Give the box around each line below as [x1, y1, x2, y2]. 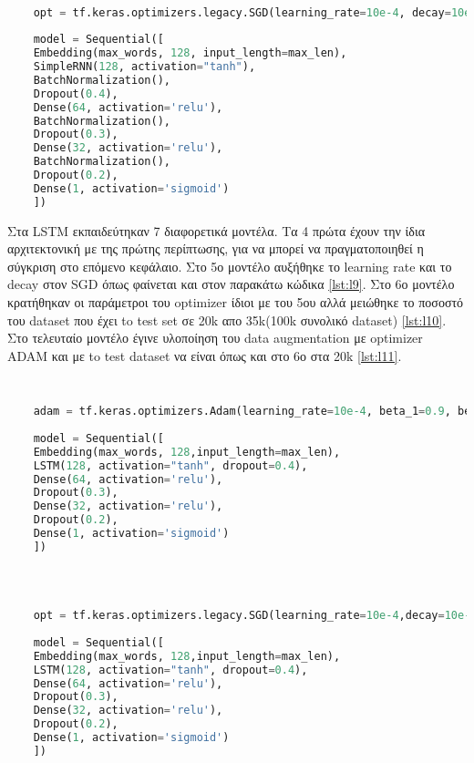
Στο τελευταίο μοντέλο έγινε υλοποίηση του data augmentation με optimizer [7, 328, 423, 347]
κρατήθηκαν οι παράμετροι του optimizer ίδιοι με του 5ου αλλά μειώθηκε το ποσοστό [7, 293, 464, 312]
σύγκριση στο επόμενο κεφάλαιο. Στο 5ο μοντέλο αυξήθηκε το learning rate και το [7, 256, 452, 275]
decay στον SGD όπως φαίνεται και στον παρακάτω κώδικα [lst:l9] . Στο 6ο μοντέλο [7, 274, 455, 294]
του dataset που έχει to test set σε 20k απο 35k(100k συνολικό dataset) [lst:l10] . [7, 310, 447, 329]
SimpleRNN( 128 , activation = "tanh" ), [33, 60, 256, 74]
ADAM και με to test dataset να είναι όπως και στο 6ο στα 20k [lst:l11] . [7, 345, 402, 365]
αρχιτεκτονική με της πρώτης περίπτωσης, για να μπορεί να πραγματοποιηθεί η [7, 239, 424, 258]
